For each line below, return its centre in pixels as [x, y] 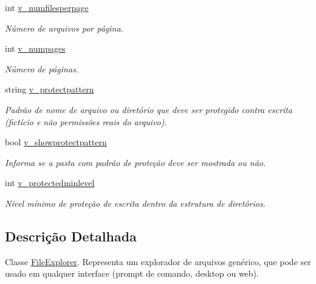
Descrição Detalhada [71, 236]
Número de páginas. [42, 68]
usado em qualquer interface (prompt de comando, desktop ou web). [132, 273]
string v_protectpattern [50, 89]
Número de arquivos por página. [64, 28]
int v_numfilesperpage [47, 7]
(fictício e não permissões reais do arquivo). [86, 121]
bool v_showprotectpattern [56, 142]
